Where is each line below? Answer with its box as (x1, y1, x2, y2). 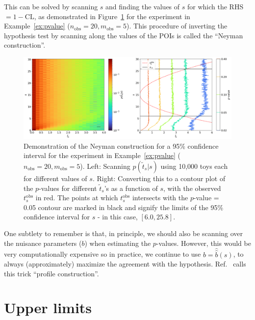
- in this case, (97, 212, 138, 222)
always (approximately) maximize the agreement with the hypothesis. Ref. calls (4, 259, 246, 269)
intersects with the (132, 192, 188, 203)
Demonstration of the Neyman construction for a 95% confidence (24, 140, 219, 151)
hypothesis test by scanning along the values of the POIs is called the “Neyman (4, 30, 243, 40)
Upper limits (4, 297, 92, 317)
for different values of (24, 173, 87, 184)
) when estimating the (84, 238, 151, 248)
